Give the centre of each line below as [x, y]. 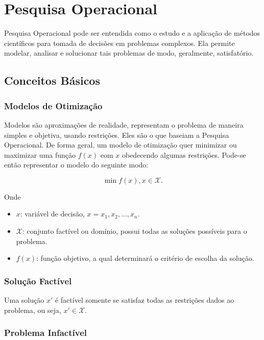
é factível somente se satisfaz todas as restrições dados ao [145, 300]
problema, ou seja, [33, 310]
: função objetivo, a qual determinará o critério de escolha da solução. [145, 258]
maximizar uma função [40, 154]
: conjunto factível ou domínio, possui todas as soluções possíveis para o [135, 231]
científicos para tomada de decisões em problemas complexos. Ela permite [119, 43]
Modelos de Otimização [53, 105]
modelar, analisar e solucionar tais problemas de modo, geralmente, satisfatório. [129, 53]
